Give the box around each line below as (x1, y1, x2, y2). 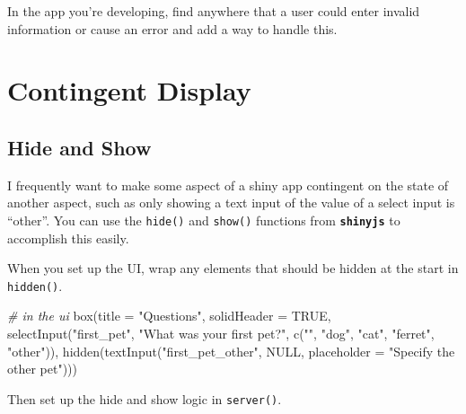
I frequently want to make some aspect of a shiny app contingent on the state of (7, 175, 449, 194)
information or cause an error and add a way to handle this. (7, 19, 338, 38)
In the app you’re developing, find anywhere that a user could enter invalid (7, 2, 420, 20)
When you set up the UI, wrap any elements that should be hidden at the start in (7, 259, 459, 277)
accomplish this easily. (7, 228, 129, 247)
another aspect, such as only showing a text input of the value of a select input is (7, 193, 455, 212)
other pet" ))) (7, 359, 78, 378)
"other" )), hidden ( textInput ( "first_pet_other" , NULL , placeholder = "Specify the (7, 341, 455, 360)
